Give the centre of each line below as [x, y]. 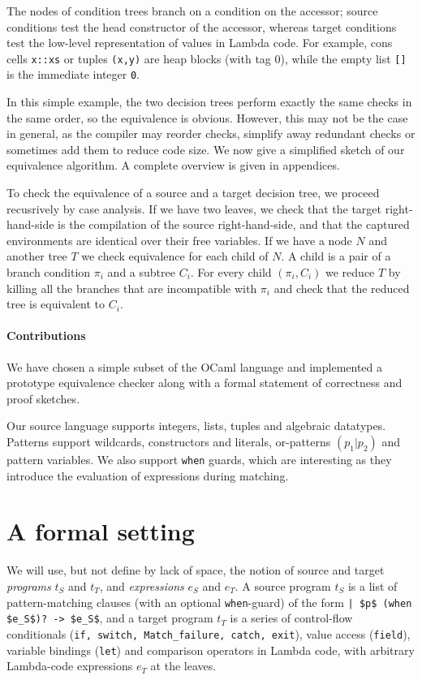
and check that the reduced [342, 288]
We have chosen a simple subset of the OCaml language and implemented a [195, 366]
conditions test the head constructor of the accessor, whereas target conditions [202, 26]
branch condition [49, 272]
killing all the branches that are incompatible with [132, 288]
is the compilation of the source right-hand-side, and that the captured [234, 224]
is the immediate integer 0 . [73, 74]
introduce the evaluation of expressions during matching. [148, 475]
